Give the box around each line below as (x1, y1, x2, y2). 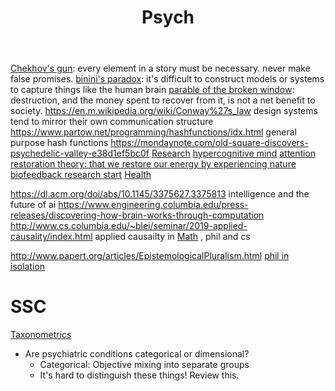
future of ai (10, 199, 57, 211)
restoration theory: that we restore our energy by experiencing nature (10, 158, 297, 170)
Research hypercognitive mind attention (151, 147, 317, 160)
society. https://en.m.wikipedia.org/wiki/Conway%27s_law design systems (10, 105, 318, 117)
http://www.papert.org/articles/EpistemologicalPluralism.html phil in (10, 250, 290, 262)
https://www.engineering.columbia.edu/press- (58, 199, 249, 211)
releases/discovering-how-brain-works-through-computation (10, 209, 265, 221)
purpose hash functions (10, 137, 109, 149)
